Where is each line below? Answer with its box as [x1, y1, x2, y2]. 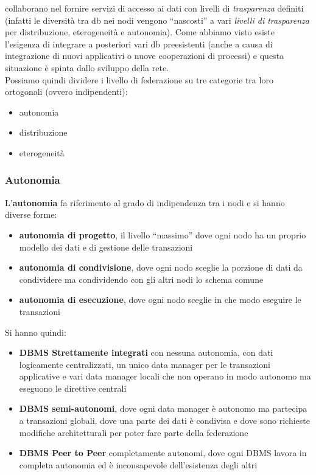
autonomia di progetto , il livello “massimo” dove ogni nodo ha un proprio [19, 228, 306, 241]
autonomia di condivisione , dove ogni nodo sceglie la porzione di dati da [19, 261, 303, 274]
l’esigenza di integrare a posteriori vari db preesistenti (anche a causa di [5, 37, 273, 50]
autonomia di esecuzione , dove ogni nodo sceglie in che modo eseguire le [19, 293, 301, 306]
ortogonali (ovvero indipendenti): [5, 85, 128, 98]
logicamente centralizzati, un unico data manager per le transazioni [19, 358, 270, 370]
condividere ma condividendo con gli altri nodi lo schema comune [19, 272, 264, 285]
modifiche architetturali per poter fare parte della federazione [19, 426, 248, 439]
